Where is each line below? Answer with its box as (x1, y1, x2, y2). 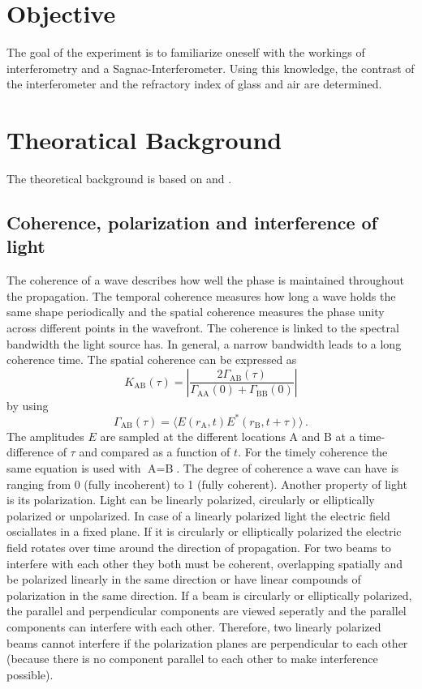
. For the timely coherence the (238, 443, 388, 460)
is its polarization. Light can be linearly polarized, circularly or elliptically (6, 491, 375, 508)
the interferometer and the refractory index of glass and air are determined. (6, 75, 382, 92)
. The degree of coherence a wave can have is (176, 460, 399, 477)
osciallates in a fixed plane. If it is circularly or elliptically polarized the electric (6, 523, 402, 540)
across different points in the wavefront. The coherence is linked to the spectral (6, 319, 399, 336)
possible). (6, 665, 54, 683)
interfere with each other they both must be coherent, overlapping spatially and (6, 554, 403, 571)
